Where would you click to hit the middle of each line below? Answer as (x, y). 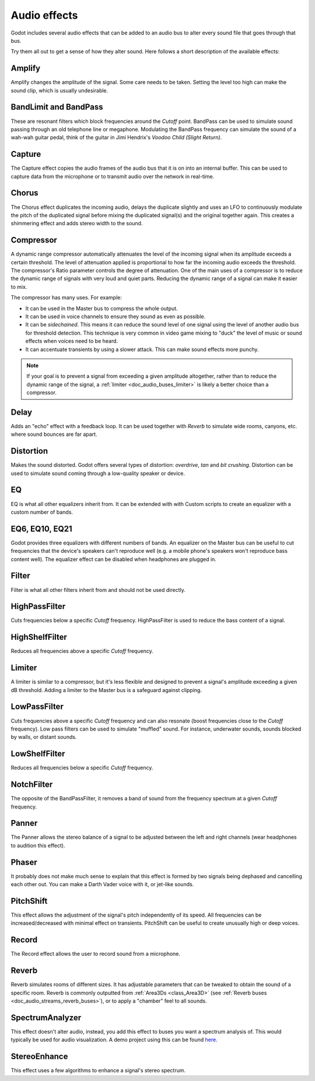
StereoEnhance (39, 1057)
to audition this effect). (38, 845)
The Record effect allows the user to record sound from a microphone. (96, 954)
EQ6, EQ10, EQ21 (41, 529)
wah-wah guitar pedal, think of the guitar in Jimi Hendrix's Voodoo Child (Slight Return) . (116, 137)
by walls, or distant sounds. (44, 737)
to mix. (19, 287)
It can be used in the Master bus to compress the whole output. (101, 308)
